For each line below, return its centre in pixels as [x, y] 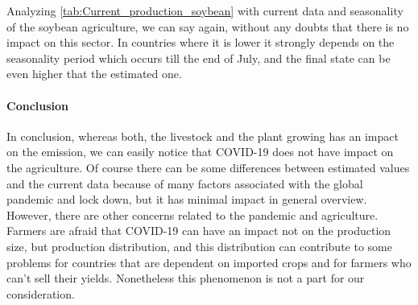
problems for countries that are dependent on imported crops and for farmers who [209, 262]
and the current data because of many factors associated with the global [185, 183]
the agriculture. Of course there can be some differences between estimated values [208, 167]
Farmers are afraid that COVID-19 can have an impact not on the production [199, 231]
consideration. [41, 293]
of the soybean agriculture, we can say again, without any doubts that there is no [208, 26]
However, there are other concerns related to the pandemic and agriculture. [192, 214]
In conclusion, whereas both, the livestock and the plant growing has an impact [203, 136]
